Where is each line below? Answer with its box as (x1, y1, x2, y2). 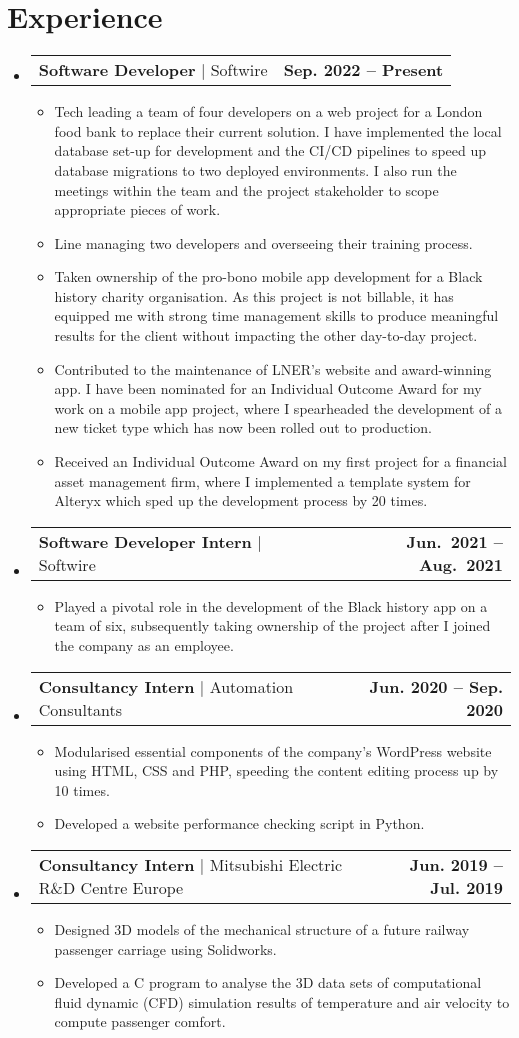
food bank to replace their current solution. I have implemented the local (54, 120, 502, 141)
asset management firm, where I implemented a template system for (54, 470, 471, 491)
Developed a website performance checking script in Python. (54, 813, 425, 834)
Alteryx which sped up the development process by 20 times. (54, 490, 428, 511)
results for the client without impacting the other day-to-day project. (54, 325, 478, 346)
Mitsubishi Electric (209, 852, 343, 876)
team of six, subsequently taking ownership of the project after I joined (54, 615, 491, 636)
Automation (209, 674, 294, 698)
